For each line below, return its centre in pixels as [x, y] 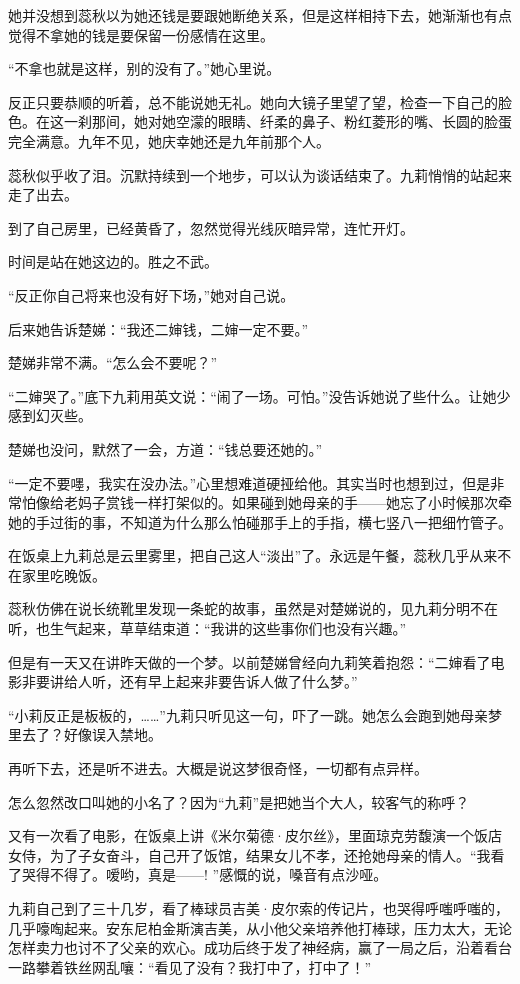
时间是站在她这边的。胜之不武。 [113, 261]
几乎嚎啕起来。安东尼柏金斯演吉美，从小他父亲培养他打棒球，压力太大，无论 [260, 927]
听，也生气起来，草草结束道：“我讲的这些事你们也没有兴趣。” [207, 628]
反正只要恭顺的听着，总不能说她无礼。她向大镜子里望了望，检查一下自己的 [253, 101]
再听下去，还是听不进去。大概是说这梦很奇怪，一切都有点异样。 [218, 768]
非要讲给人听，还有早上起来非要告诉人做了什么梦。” [189, 681]
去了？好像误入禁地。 [91, 734]
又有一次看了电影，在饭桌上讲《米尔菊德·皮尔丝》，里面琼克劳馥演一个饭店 [255, 835]
